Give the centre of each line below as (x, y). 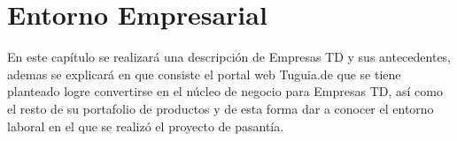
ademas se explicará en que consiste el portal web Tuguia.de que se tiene (204, 74)
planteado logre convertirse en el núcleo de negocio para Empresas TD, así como (225, 91)
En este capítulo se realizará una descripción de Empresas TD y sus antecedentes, (229, 57)
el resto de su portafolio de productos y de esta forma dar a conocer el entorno (221, 108)
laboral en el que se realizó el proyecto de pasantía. (146, 126)
